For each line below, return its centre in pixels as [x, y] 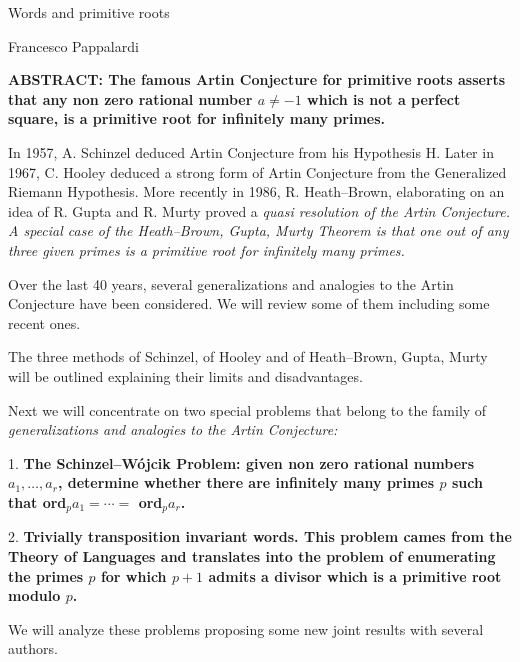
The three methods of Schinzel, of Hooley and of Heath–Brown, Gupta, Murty [248, 356]
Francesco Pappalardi [73, 45]
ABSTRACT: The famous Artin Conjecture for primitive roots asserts [257, 79]
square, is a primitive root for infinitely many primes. [197, 118]
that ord [37, 501]
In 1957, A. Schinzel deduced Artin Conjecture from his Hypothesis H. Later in [251, 151]
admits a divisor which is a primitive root [355, 575]
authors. [33, 648]
